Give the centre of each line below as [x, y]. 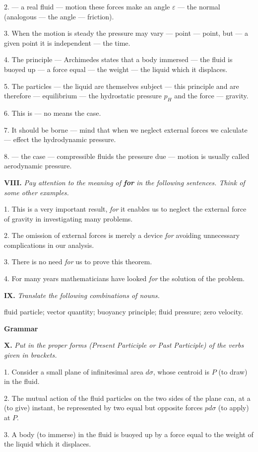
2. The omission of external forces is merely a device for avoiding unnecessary [122, 235]
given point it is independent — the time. [67, 42]
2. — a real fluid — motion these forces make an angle [87, 6]
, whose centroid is [181, 371]
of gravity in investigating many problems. [68, 218]
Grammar [21, 328]
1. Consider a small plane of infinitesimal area [74, 371]
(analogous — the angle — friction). [59, 16]
